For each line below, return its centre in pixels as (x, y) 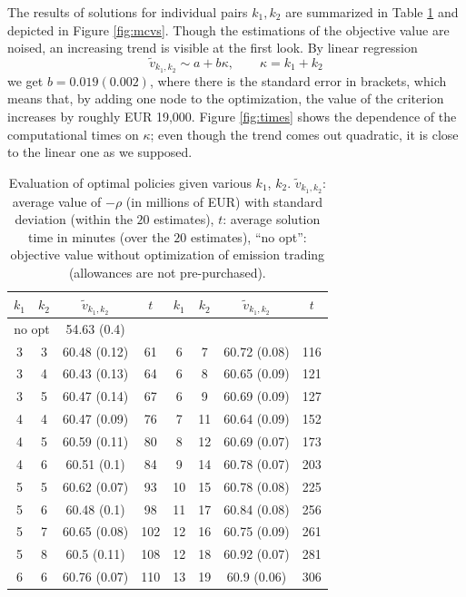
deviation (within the (74, 219)
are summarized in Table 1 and (372, 12)
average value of (57, 201)
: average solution (272, 219)
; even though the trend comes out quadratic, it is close (304, 134)
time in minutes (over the (99, 236)
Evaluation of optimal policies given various (130, 182)
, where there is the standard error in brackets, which (298, 80)
